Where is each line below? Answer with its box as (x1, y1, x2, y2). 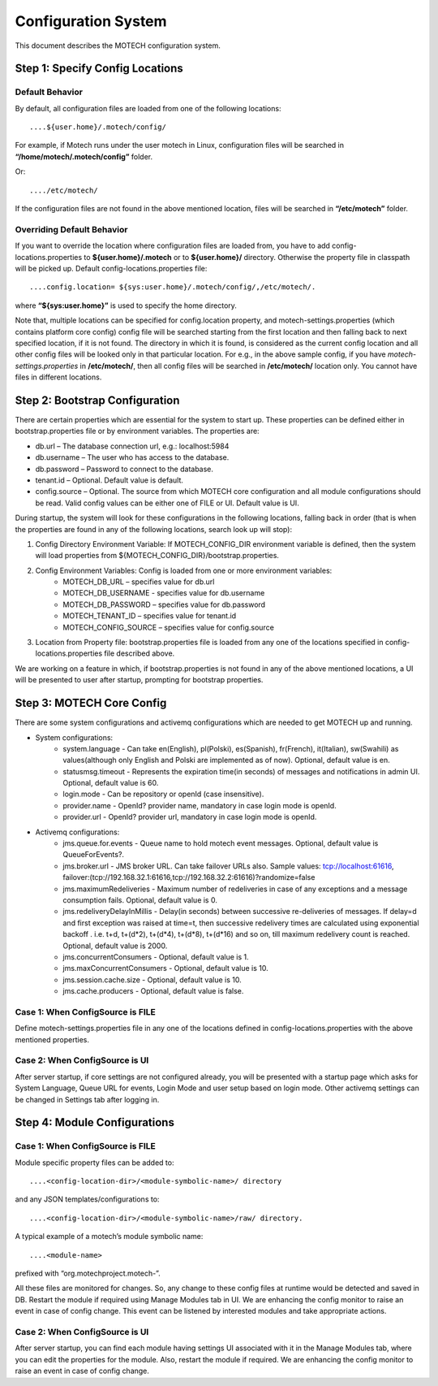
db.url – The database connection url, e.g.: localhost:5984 (35, 441, 230, 451)
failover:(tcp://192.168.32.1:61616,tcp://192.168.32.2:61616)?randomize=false (62, 873, 316, 882)
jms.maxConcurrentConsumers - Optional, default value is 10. (62, 964, 268, 973)
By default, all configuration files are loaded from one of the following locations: (15, 103, 281, 113)
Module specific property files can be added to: (15, 1158, 174, 1167)
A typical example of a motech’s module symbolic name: (15, 1232, 204, 1241)
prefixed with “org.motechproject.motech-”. (15, 1268, 161, 1279)
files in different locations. (15, 372, 102, 382)
